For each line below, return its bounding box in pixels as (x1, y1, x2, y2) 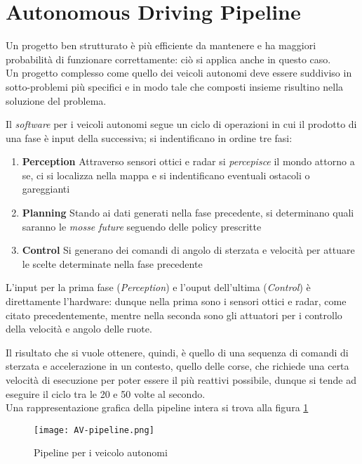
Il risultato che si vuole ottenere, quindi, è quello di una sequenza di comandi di (6, 344, 349, 359)
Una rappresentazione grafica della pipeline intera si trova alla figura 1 (6, 400, 309, 415)
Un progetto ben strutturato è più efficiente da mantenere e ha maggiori (6, 38, 316, 53)
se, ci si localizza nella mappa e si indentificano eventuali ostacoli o (22, 167, 310, 182)
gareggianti (22, 181, 70, 196)
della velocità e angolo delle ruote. (6, 321, 152, 336)
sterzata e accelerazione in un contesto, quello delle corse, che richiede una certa (6, 359, 349, 373)
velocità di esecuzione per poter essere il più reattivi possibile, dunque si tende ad (6, 373, 356, 387)
